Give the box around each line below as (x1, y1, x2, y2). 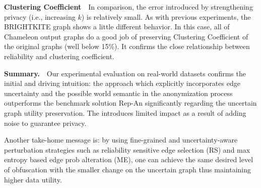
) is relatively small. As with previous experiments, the (81, 11, 251, 22)
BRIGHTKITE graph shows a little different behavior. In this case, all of (4, 21, 230, 32)
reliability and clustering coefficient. (4, 51, 114, 61)
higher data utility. (4, 174, 62, 184)
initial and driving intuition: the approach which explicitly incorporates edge (4, 78, 240, 88)
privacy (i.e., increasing (4, 11, 76, 22)
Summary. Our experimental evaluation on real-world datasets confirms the (4, 68, 246, 78)
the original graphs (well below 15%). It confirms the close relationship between (4, 41, 250, 52)
